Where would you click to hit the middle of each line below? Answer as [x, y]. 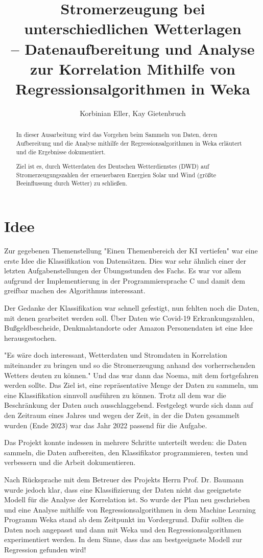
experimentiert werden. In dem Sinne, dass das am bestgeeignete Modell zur [123, 539]
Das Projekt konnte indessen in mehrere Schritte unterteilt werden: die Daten [126, 442]
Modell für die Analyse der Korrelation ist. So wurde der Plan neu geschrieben [127, 499]
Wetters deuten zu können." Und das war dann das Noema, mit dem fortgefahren [131, 375]
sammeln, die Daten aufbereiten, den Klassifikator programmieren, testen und [126, 452]
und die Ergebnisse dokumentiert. [61, 152]
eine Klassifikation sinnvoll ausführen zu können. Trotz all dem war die [115, 395]
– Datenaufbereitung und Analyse [133, 48]
